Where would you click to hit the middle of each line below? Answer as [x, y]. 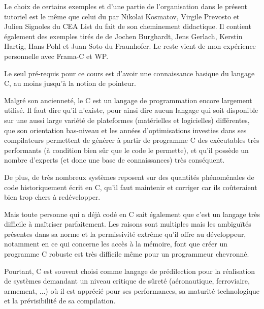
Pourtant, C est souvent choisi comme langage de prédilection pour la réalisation [130, 271]
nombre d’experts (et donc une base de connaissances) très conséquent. [114, 160]
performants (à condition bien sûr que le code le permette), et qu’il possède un [126, 150]
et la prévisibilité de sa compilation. [60, 301]
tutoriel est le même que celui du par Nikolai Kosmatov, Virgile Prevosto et [122, 16]
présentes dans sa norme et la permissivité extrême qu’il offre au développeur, [125, 234]
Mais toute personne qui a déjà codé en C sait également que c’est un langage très [132, 214]
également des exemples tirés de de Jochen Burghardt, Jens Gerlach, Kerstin [123, 36]
